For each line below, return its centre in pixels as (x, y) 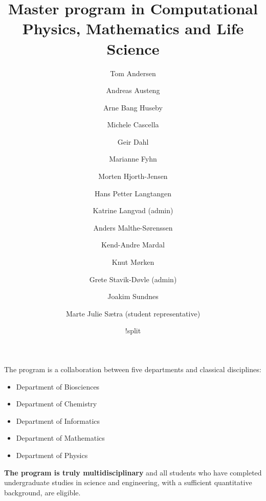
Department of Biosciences (58, 386)
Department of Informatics (58, 420)
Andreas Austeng (133, 90)
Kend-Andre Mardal (133, 245)
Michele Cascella (133, 124)
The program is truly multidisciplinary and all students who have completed (133, 472)
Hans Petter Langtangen (133, 193)
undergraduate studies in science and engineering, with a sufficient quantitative (128, 482)
